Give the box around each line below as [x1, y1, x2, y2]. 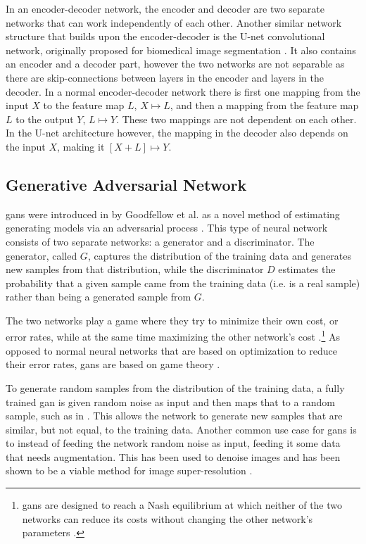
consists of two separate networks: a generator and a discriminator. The [6, 234, 315, 248]
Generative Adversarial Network [6, 173, 247, 195]
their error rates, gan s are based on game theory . [6, 357, 220, 372]
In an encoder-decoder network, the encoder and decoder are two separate [6, 1, 324, 15]
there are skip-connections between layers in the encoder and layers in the [6, 70, 324, 84]
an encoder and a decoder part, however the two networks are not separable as [6, 56, 345, 71]
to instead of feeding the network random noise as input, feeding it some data [6, 436, 341, 450]
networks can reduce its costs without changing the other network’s [22, 511, 313, 526]
